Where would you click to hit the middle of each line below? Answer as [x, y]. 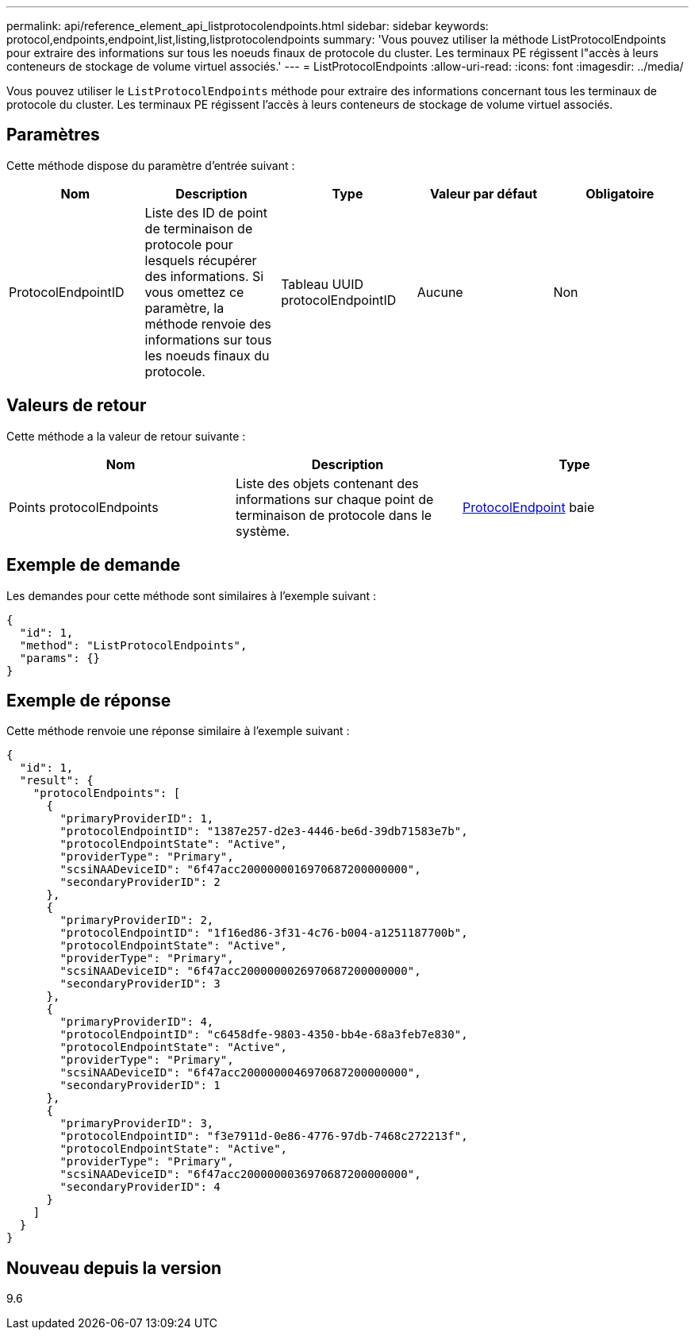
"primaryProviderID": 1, [137, 819]
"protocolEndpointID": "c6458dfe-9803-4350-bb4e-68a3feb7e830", [264, 1035]
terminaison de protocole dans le [334, 515]
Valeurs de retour [77, 406]
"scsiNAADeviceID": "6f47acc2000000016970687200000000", [240, 870]
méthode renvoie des [208, 323]
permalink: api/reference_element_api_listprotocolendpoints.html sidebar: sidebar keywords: [248, 26]
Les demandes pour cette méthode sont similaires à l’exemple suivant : [192, 595]
